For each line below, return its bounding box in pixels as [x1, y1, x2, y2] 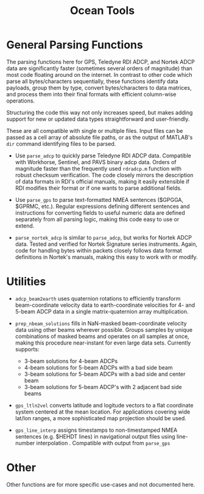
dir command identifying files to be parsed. [6, 140, 116, 147]
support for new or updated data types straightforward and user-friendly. [6, 115, 190, 123]
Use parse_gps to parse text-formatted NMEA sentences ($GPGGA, [15, 196, 184, 203]
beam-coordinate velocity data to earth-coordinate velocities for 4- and [15, 301, 195, 309]
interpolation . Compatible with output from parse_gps [36, 439, 171, 446]
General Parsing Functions [6, 38, 143, 52]
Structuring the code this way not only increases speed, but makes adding [6, 109, 193, 116]
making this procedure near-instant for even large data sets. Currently [15, 339, 191, 346]
